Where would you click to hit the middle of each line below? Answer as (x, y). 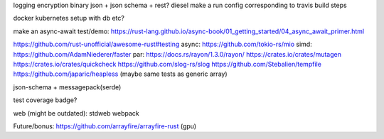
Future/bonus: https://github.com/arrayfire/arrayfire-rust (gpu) (105, 126)
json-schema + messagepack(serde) (67, 87)
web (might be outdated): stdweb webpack (76, 113)
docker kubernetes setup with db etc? (69, 18)
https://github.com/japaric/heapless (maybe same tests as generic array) (120, 74)
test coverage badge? (45, 100)
